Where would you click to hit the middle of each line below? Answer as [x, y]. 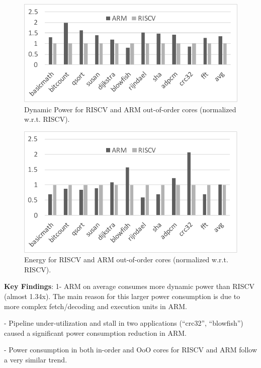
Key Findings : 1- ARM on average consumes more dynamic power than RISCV [129, 286]
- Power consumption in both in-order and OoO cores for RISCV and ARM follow [131, 350]
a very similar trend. [36, 360]
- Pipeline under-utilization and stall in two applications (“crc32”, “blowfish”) [124, 323]
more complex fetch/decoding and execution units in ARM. [96, 306]
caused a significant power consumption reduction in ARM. [95, 333]
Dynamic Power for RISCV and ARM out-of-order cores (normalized [130, 109]
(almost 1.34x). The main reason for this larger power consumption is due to [122, 296]
